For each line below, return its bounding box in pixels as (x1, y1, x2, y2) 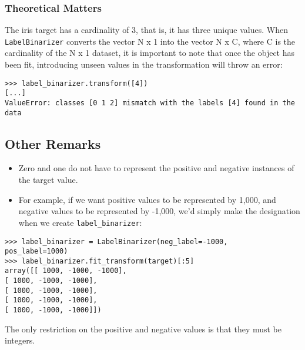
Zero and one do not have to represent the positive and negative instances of (18, 162, 294, 174)
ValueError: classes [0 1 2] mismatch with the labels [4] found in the (5, 98, 295, 107)
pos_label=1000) (5, 247, 68, 256)
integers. (5, 334, 35, 346)
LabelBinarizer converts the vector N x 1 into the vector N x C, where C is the (5, 35, 296, 47)
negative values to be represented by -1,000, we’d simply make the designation (18, 205, 300, 217)
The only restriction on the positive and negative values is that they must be (5, 322, 282, 335)
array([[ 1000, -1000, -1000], (5, 266, 127, 275)
